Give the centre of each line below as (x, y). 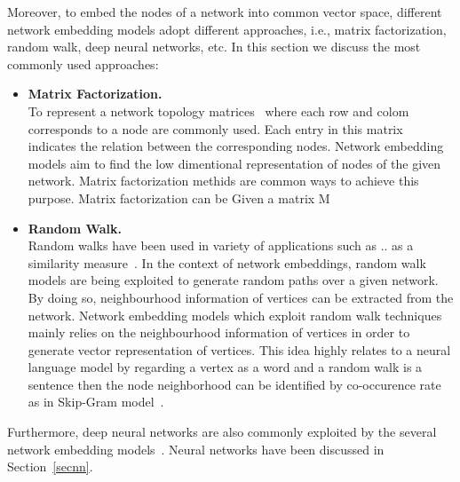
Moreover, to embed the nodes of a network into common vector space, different (225, 12)
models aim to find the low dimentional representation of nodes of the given (234, 163)
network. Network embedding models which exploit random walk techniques (235, 315)
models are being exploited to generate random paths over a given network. (233, 280)
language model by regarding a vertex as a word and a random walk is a (225, 367)
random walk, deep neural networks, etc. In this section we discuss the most (214, 47)
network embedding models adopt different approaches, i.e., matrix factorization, (227, 29)
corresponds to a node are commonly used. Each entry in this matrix (215, 128)
